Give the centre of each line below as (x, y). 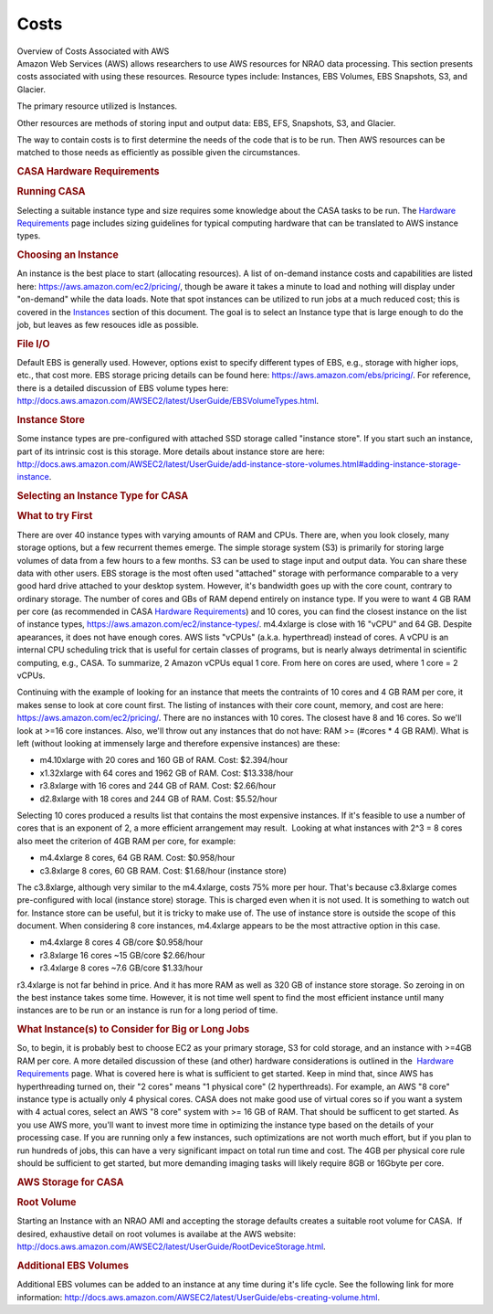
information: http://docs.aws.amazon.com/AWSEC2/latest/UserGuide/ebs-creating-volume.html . (199, 1297)
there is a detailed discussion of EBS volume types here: (123, 387)
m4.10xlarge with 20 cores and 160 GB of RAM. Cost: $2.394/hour (164, 760)
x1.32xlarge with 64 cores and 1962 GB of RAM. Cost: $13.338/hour (167, 773)
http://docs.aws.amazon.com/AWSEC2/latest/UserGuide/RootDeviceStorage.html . (171, 1246)
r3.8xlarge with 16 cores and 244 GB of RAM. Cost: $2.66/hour (158, 786)
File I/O (33, 344)
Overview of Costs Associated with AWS (93, 51)
